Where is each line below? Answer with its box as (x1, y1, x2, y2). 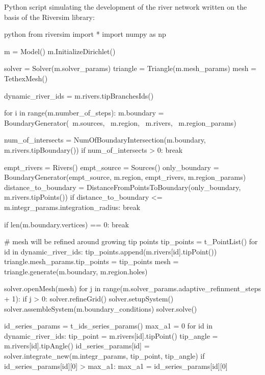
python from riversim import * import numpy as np (4, 29, 166, 39)
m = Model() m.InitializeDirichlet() (4, 45, 116, 56)
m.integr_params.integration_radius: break (4, 201, 140, 212)
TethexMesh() (4, 73, 48, 83)
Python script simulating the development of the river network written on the (4, 2, 247, 12)
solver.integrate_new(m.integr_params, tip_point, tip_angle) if (4, 350, 205, 361)
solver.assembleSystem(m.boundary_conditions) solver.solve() (4, 303, 197, 314)
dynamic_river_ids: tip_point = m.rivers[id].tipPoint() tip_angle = (4, 330, 218, 341)
